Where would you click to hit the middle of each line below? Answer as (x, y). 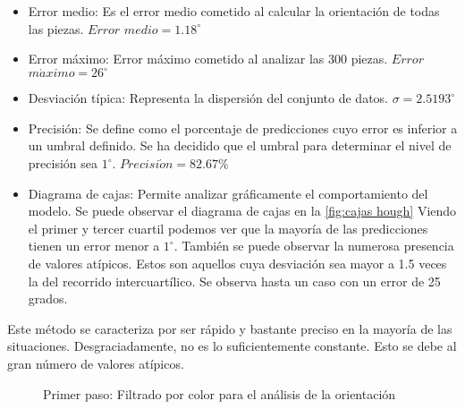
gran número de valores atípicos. (96, 363)
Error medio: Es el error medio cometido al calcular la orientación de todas (234, 11)
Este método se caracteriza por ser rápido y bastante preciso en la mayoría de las (230, 328)
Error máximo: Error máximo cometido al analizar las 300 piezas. (208, 59)
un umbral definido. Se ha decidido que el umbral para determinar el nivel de (240, 145)
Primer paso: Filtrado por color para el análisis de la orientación (220, 393)
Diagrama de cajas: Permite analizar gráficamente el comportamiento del (228, 193)
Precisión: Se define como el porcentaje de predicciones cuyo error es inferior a (243, 128)
